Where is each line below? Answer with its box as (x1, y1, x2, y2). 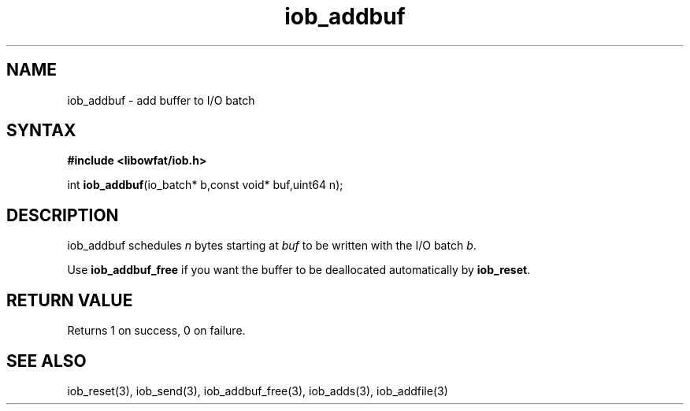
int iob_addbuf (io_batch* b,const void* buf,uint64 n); (67, 178, 343, 192)
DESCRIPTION (6, 205, 119, 225)
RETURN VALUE (6, 290, 133, 310)
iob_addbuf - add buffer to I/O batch (67, 93, 255, 107)
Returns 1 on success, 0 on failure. (67, 324, 246, 338)
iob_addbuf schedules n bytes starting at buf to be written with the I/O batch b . (67, 239, 477, 253)
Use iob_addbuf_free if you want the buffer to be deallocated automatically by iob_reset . (67, 263, 531, 277)
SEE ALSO (6, 350, 87, 371)
